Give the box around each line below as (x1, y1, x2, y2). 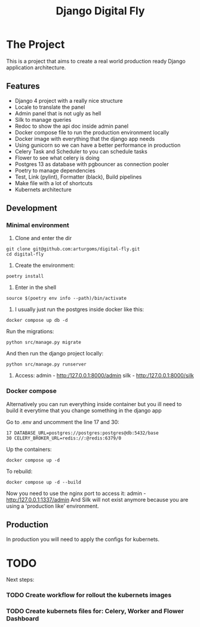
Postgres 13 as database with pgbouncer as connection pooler (14, 160, 169, 168)
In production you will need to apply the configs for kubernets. (6, 536, 160, 543)
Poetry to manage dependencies (14, 167, 96, 174)
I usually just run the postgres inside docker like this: (14, 306, 144, 313)
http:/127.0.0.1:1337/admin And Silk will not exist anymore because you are (6, 496, 189, 503)
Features (6, 81, 40, 91)
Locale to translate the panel (14, 103, 85, 110)
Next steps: (6, 576, 35, 583)
